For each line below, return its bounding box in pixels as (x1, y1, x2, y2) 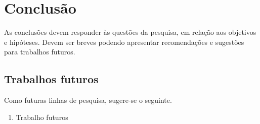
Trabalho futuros (16, 111, 68, 122)
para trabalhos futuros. (4, 46, 75, 57)
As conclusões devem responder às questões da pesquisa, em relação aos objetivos (4, 27, 256, 37)
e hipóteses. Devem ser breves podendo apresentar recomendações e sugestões (4, 36, 244, 47)
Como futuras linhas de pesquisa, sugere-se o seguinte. (4, 95, 172, 105)
